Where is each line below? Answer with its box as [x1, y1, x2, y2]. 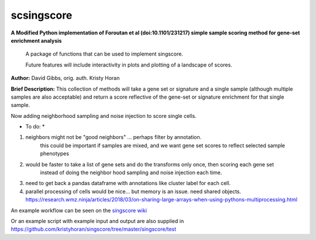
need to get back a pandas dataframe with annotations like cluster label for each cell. [25, 180, 231, 187]
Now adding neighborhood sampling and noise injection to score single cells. [11, 112, 197, 119]
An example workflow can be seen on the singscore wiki [11, 207, 147, 214]
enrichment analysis [11, 37, 62, 44]
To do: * [25, 123, 45, 130]
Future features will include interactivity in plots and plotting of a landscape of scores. [25, 61, 232, 68]
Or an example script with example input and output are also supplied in [11, 217, 184, 224]
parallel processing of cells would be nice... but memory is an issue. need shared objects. [25, 187, 242, 195]
